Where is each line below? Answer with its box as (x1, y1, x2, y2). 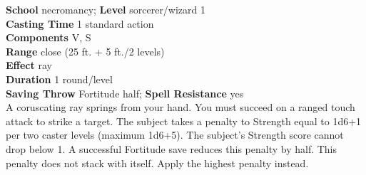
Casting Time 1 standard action (6, 16, 154, 31)
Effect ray (6, 58, 52, 73)
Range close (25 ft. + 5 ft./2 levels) (6, 43, 165, 58)
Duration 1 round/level (6, 71, 113, 86)
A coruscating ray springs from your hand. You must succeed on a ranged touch (6, 100, 355, 115)
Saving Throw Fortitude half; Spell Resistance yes (6, 85, 244, 100)
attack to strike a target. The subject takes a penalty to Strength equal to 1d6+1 (6, 113, 362, 128)
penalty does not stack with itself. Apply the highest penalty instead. (6, 155, 309, 170)
